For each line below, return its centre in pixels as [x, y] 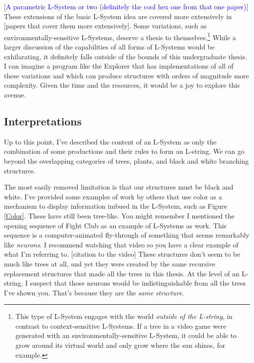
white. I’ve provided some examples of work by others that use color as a [113, 196]
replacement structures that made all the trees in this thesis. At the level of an [122, 273]
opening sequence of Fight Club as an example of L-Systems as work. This [115, 225]
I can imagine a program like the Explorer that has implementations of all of [119, 66]
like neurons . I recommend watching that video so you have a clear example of [121, 244]
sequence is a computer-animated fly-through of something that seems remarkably [127, 235]
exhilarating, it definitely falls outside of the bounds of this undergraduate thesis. [126, 56]
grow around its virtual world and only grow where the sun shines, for [120, 345]
